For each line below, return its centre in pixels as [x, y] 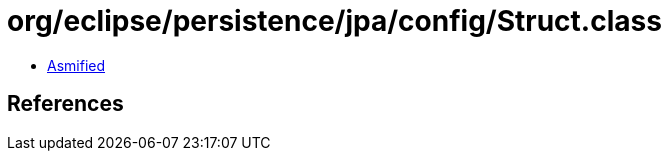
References [65, 104]
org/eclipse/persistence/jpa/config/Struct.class [334, 21]
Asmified [76, 65]
